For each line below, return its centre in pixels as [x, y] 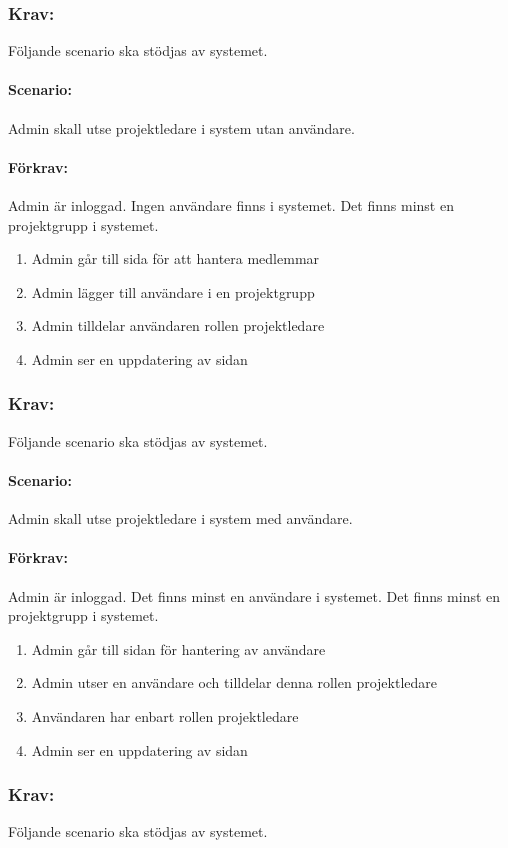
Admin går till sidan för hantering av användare [178, 648]
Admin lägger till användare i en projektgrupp [173, 291]
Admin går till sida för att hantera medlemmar [175, 258]
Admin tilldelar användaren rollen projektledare [178, 325]
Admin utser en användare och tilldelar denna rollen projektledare [234, 682]
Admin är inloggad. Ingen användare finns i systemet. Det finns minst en [231, 205]
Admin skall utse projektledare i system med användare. [180, 518]
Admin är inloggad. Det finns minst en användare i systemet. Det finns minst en [254, 595]
